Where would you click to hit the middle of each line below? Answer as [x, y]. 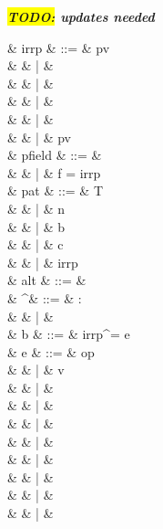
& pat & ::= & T [55, 190]
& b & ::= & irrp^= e [69, 334]
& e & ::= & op [51, 351]
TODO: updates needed [81, 16]
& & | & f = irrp [54, 172]
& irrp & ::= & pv [59, 47]
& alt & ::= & [47, 280]
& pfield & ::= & [55, 155]
